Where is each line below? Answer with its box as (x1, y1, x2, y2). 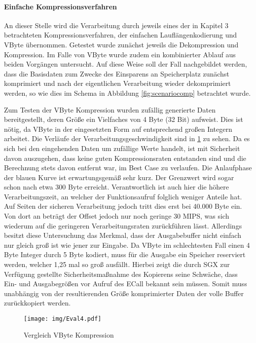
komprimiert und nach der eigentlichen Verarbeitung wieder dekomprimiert (4, 78, 231, 88)
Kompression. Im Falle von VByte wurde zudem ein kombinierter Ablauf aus (4, 49, 236, 59)
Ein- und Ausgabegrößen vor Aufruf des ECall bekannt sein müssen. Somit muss (4, 278, 247, 289)
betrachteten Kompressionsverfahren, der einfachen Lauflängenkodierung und (4, 30, 237, 40)
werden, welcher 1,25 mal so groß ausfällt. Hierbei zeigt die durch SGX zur (4, 259, 230, 269)
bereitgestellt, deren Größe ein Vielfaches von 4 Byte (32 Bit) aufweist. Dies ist (4, 114, 243, 124)
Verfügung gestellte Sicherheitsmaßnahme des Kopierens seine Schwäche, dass (4, 268, 238, 279)
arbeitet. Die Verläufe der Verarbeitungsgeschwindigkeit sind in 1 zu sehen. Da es (4, 133, 250, 144)
